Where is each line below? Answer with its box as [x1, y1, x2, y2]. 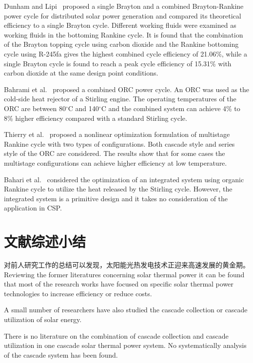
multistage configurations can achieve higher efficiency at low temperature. [4, 157, 227, 168]
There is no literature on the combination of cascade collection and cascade [4, 330, 229, 341]
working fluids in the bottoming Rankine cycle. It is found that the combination [4, 29, 243, 39]
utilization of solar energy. [4, 314, 82, 324]
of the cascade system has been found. [4, 349, 118, 360]
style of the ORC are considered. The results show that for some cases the [4, 148, 225, 158]
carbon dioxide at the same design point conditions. [4, 68, 158, 78]
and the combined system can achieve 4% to [108, 103, 240, 113]
